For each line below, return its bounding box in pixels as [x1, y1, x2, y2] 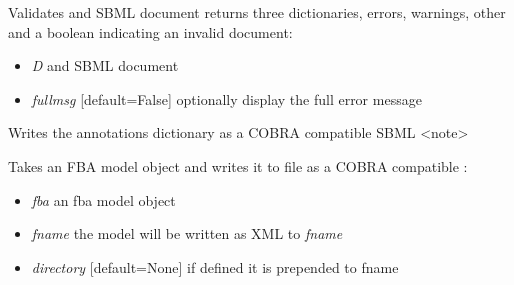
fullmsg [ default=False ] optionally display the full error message [31, 88, 422, 109]
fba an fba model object [31, 189, 176, 210]
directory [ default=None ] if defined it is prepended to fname [31, 256, 399, 277]
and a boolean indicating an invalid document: [8, 21, 293, 42]
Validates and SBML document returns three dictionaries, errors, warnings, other [8, 2, 506, 22]
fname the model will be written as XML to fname [31, 223, 343, 244]
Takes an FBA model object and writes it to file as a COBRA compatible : [8, 155, 468, 176]
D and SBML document [31, 55, 179, 76]
